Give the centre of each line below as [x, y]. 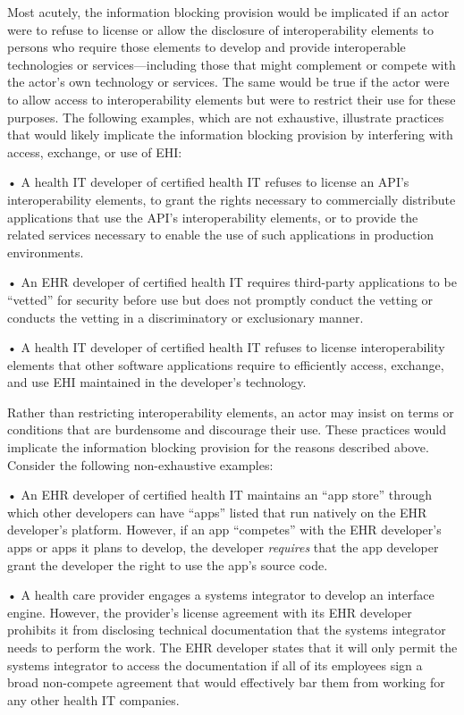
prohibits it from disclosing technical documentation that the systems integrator [227, 630]
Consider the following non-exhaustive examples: [140, 464]
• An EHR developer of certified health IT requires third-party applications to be [232, 282]
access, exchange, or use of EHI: [95, 151]
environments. [46, 252]
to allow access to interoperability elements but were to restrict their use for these [232, 99]
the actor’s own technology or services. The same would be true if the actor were [228, 82]
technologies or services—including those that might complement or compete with [232, 64]
